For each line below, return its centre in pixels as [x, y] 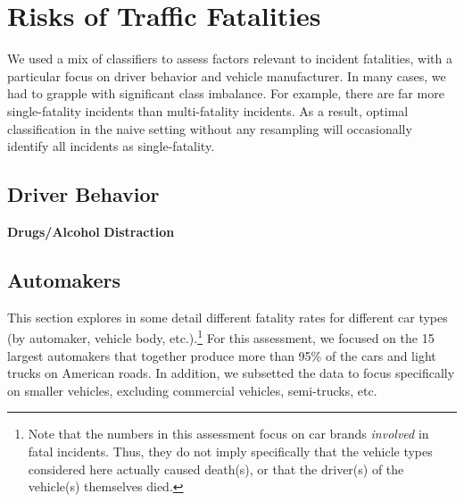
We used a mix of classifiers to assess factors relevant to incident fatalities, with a [230, 59]
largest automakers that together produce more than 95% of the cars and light [222, 355]
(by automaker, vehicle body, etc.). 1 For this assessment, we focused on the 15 [221, 336]
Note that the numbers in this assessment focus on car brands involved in [228, 434]
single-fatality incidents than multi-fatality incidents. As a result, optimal [208, 110]
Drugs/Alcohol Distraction [91, 231]
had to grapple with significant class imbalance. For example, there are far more [226, 93]
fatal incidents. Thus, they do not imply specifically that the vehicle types [230, 451]
